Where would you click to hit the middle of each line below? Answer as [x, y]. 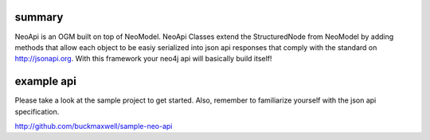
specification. [37, 111]
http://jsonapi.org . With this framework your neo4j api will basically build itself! [143, 59]
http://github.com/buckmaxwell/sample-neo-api [94, 126]
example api [46, 82]
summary [39, 17]
